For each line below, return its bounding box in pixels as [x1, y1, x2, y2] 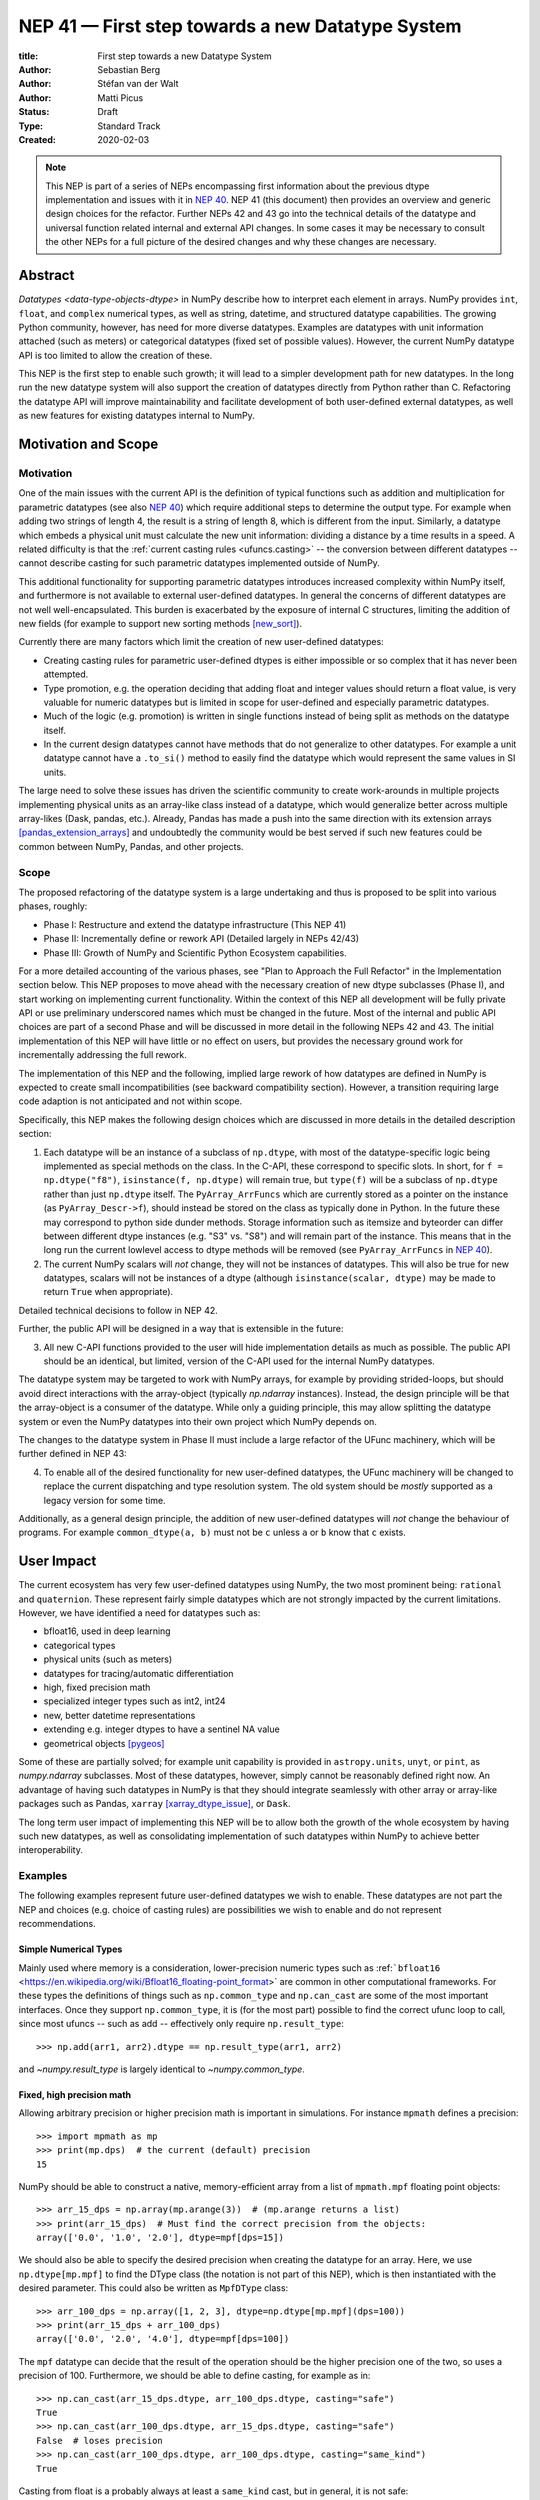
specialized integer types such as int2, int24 [43, 1695, 226, 1707]
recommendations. [18, 1918, 97, 1930]
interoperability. [18, 1844, 84, 1856]
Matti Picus [97, 91, 144, 104]
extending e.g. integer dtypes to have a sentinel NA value [43, 1723, 280, 1735]
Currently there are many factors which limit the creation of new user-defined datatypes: [18, 636, 384, 648]
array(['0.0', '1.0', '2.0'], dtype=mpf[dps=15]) [36, 2232, 285, 2244]
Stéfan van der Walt [97, 78, 179, 90]
